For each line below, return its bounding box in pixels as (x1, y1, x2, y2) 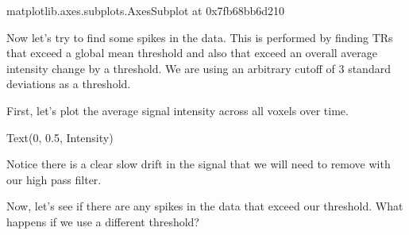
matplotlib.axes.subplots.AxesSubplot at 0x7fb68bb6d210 (6, 2, 284, 18)
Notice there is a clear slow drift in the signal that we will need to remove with (6, 156, 391, 172)
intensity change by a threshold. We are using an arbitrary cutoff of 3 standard (6, 60, 391, 76)
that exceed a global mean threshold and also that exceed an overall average (6, 44, 377, 61)
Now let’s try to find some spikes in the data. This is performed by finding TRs (6, 29, 393, 45)
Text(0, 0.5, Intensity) (6, 129, 114, 145)
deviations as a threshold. (6, 75, 131, 92)
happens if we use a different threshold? (6, 213, 199, 229)
